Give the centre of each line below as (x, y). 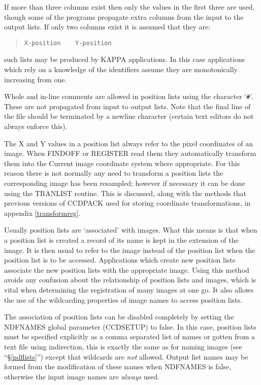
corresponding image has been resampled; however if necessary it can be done (125, 183)
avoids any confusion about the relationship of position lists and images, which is (130, 280)
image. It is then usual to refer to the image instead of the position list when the (130, 250)
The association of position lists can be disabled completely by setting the (119, 317)
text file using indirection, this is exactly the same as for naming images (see (123, 346)
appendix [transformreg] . (42, 213)
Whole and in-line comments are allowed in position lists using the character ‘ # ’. (129, 96)
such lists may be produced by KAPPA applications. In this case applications (125, 59)
